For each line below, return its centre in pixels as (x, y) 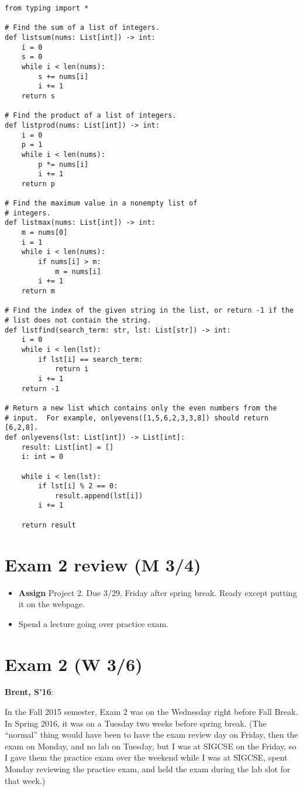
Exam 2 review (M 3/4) (103, 564)
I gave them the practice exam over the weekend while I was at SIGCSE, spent (146, 757)
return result (49, 525)
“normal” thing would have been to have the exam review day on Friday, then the (151, 734)
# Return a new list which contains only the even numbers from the (141, 408)
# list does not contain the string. (78, 320)
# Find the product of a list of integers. (91, 116)
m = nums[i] (78, 271)
